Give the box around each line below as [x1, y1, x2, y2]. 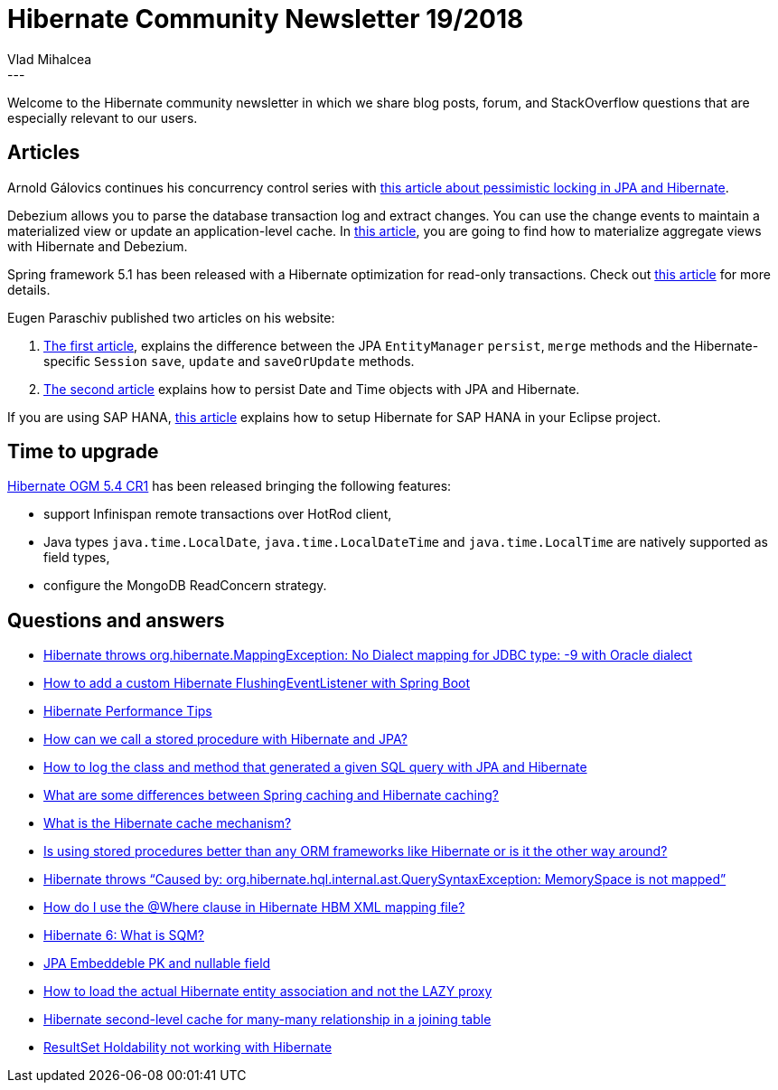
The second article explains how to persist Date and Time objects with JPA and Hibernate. [43, 381, 580, 397]
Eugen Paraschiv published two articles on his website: [7, 309, 335, 325]
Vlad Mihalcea [7, 51, 92, 67]
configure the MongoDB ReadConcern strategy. [43, 578, 327, 594]
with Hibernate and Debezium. [7, 238, 188, 254]
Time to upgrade [7, 440, 159, 464]
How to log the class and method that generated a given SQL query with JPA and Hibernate [43, 759, 587, 775]
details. [7, 281, 51, 297]
